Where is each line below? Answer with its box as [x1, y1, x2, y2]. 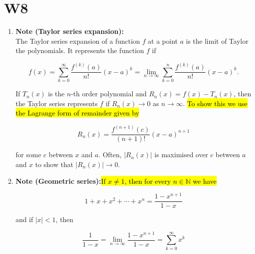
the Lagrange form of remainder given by [15, 108, 140, 118]
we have [193, 175, 217, 186]
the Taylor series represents [15, 98, 98, 108]
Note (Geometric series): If [15, 175, 106, 186]
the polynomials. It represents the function [15, 45, 144, 56]
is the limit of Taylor [186, 35, 249, 46]
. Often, [98, 149, 122, 160]
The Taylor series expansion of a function [15, 35, 140, 46]
